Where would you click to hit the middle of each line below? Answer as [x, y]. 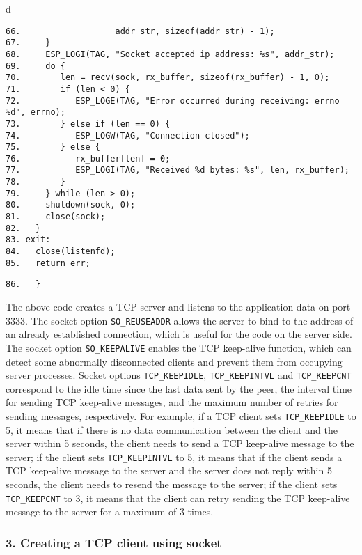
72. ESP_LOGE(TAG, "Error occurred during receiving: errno [173, 101]
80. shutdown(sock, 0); [71, 205]
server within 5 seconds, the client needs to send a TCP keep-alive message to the [180, 443]
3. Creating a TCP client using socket [114, 542]
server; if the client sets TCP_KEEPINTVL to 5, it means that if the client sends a [174, 456]
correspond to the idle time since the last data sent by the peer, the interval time [179, 388]
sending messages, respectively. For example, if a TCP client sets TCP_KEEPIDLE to [181, 415]
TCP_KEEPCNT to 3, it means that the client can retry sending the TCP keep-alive [178, 498]
